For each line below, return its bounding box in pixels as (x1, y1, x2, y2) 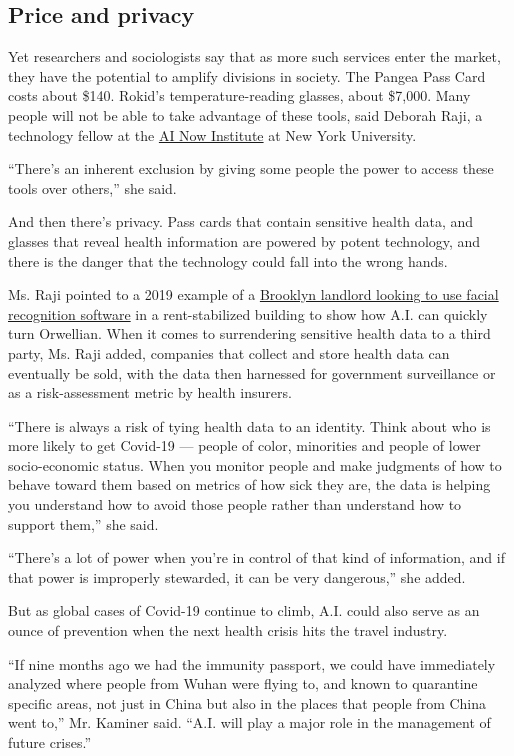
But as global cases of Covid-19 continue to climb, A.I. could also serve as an (8, 600, 480, 621)
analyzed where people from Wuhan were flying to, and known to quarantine (8, 673, 478, 694)
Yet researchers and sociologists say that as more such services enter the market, (8, 46, 501, 67)
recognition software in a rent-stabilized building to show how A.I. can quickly (8, 303, 488, 324)
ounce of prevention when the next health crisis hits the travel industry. (8, 620, 448, 641)
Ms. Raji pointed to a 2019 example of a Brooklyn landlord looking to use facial (8, 284, 499, 305)
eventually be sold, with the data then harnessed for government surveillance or (8, 362, 496, 383)
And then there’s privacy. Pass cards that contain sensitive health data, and (8, 211, 474, 232)
